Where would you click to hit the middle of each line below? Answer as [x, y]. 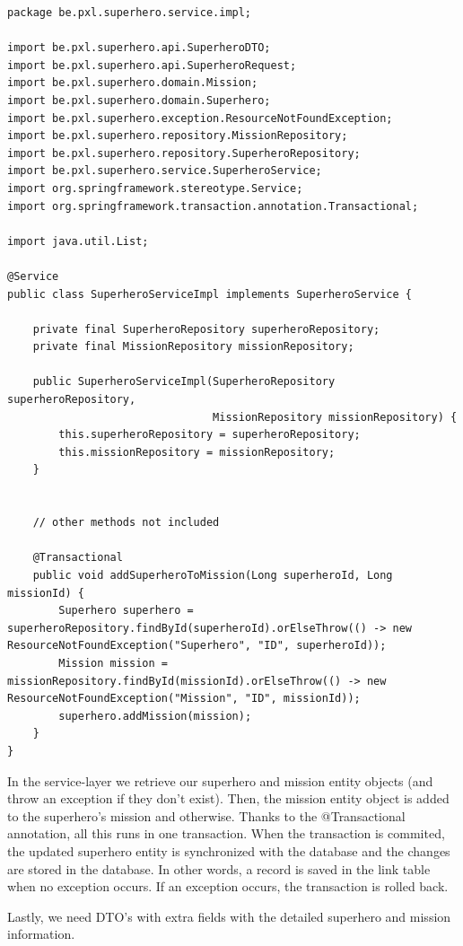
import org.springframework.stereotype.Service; [155, 188]
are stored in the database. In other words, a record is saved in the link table [219, 868]
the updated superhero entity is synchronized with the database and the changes [229, 850]
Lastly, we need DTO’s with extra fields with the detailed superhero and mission [229, 916]
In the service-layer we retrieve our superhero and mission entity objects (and [220, 780]
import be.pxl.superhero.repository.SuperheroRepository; [184, 153]
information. [41, 934]
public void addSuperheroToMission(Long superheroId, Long [213, 575]
